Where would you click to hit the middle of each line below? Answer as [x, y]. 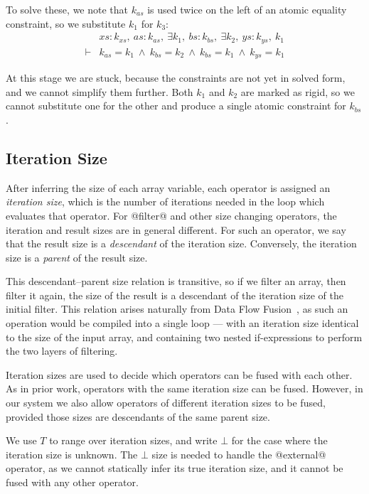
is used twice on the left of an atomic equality [247, 9]
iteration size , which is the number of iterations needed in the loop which [165, 202]
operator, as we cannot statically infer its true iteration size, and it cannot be [175, 468]
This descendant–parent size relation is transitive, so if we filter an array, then [176, 281]
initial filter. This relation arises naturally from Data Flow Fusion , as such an [177, 309]
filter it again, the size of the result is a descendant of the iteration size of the [175, 295]
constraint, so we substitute [66, 23]
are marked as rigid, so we [298, 91]
